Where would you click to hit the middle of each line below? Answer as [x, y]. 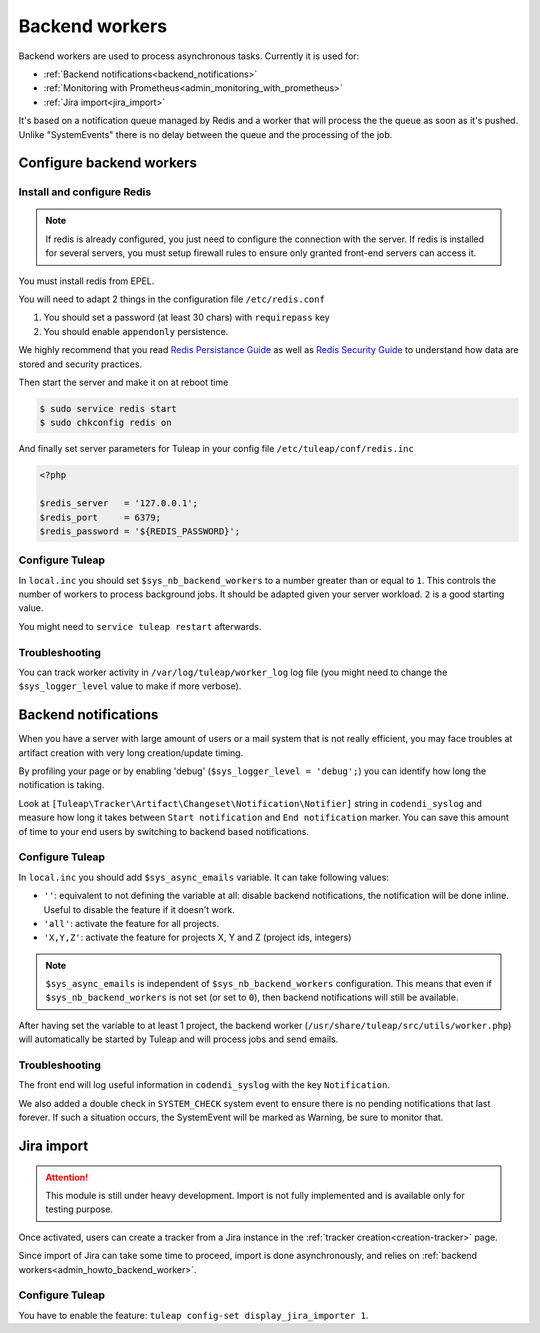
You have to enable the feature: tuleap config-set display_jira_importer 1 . [193, 1315]
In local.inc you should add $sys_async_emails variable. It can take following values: [204, 877]
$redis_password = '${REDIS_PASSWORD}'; [139, 531]
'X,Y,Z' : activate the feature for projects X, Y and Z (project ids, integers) [197, 937]
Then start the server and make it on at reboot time [123, 382]
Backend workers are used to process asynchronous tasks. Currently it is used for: [189, 56]
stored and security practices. [80, 364]
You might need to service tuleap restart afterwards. [140, 626]
